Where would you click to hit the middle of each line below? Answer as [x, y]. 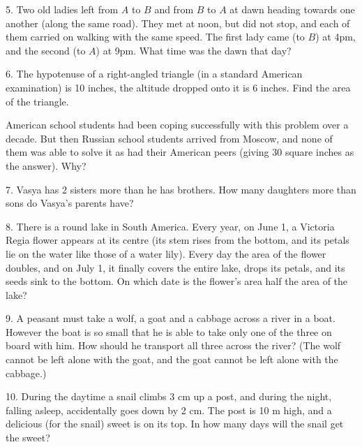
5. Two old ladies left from [62, 9]
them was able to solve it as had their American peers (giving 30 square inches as [180, 152]
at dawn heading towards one [292, 9]
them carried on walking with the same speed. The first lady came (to [155, 37]
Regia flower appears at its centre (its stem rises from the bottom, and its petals [178, 240]
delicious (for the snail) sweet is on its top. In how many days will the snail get [175, 424]
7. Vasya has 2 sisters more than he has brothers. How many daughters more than [181, 189]
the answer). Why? [46, 165]
